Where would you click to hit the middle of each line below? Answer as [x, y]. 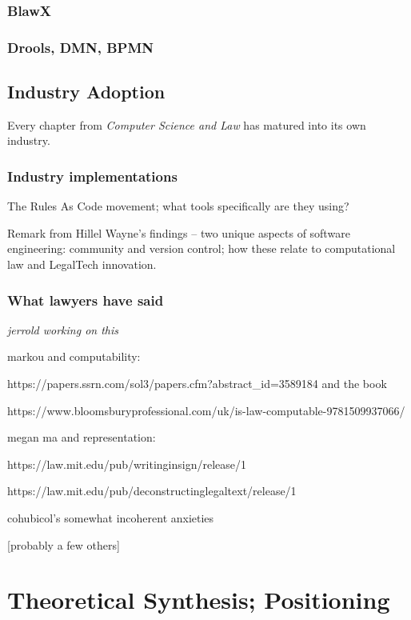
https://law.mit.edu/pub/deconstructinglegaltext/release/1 [152, 491]
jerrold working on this [63, 329]
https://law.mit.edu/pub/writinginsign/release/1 [127, 464]
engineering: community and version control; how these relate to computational [202, 248]
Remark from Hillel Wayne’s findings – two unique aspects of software [179, 232]
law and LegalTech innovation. [82, 264]
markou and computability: [74, 356]
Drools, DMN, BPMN [80, 47]
